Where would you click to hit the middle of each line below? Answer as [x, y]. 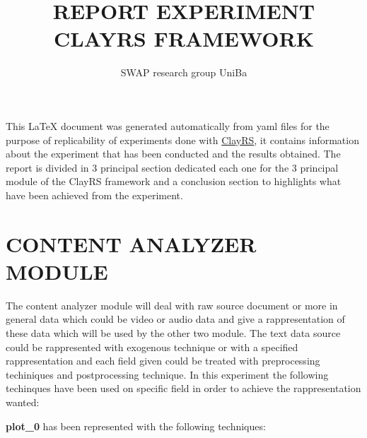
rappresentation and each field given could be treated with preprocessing [163, 361]
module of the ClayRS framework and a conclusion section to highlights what [174, 181]
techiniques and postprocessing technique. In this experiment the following [167, 374]
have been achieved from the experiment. [94, 195]
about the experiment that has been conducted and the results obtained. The [173, 154]
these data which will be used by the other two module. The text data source [173, 332]
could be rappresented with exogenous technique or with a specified [152, 347]
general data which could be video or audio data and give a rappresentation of [175, 319]
